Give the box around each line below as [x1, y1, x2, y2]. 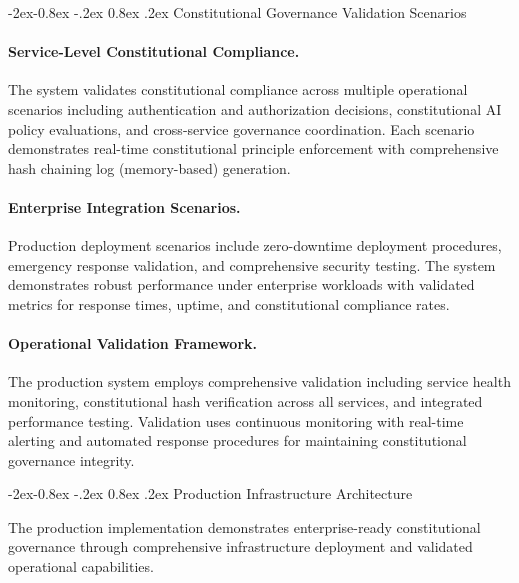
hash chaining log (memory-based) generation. [8, 157, 291, 178]
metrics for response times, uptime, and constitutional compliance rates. [8, 293, 450, 314]
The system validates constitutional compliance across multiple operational [8, 79, 468, 100]
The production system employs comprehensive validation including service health [8, 371, 511, 392]
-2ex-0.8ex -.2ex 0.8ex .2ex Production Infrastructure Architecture [8, 483, 413, 504]
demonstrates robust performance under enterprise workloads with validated [8, 274, 475, 295]
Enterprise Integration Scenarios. [8, 196, 241, 217]
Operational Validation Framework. [8, 333, 258, 354]
